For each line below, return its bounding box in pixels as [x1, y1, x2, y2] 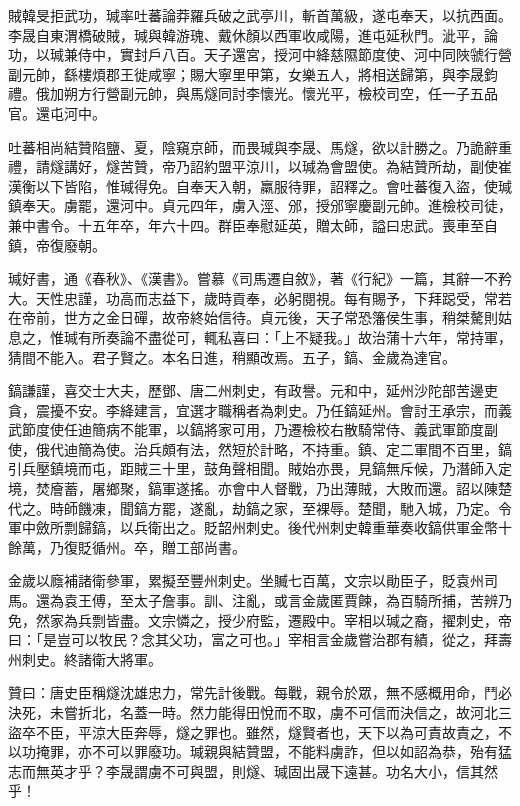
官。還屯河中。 [8, 102, 106, 123]
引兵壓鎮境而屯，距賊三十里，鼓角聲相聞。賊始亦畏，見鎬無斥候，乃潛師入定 [8, 458, 512, 479]
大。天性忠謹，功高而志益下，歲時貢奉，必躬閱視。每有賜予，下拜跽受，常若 [8, 287, 512, 308]
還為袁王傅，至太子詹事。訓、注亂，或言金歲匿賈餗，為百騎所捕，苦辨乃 [35, 590, 512, 611]
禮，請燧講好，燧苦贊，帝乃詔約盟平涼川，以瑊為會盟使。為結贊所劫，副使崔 [8, 156, 512, 177]
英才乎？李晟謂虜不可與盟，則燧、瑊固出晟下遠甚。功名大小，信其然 [49, 760, 498, 781]
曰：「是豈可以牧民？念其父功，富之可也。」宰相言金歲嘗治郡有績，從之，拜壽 [8, 629, 512, 650]
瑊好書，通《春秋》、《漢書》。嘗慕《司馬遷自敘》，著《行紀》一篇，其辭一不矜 [8, 268, 512, 289]
